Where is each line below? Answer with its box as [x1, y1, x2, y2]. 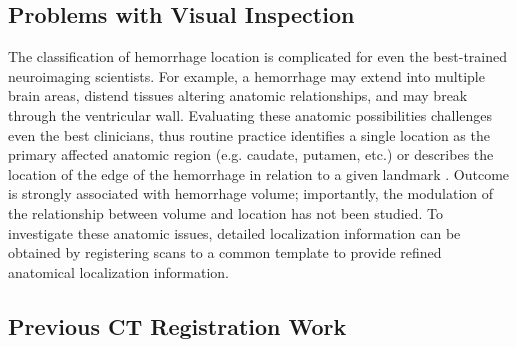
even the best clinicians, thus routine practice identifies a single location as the [8, 124, 490, 145]
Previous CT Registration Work [8, 310, 347, 341]
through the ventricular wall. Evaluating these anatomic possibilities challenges [8, 104, 493, 125]
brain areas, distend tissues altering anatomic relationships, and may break [8, 85, 468, 106]
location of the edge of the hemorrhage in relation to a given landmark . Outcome [8, 163, 510, 184]
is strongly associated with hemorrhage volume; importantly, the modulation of [8, 183, 494, 204]
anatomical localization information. [8, 261, 229, 282]
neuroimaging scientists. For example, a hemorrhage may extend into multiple [8, 65, 485, 86]
